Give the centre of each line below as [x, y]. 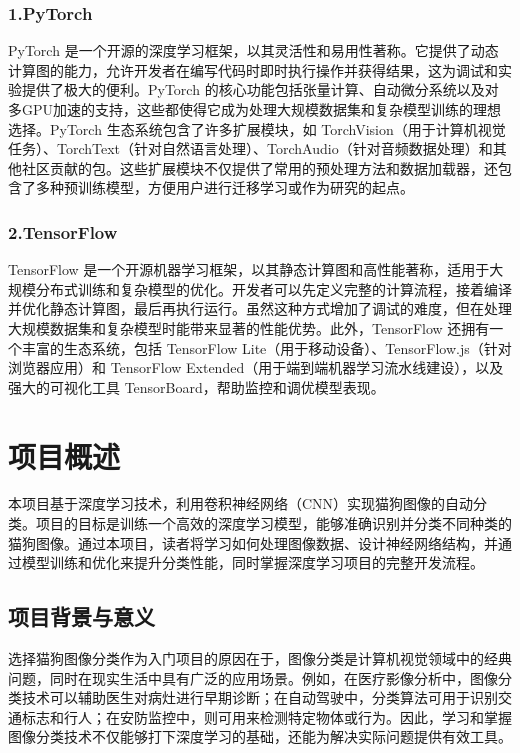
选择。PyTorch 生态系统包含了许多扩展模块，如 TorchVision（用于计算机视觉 [257, 128]
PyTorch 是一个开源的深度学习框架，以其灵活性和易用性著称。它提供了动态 [253, 50]
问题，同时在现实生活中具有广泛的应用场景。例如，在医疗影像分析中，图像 [253, 677]
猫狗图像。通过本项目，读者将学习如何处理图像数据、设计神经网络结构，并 [253, 542]
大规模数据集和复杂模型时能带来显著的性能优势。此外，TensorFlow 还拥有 [249, 327]
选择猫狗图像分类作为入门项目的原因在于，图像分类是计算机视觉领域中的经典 [260, 658]
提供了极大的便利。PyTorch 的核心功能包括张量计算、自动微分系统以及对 [260, 89]
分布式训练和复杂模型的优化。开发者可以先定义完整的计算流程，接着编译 [273, 288]
